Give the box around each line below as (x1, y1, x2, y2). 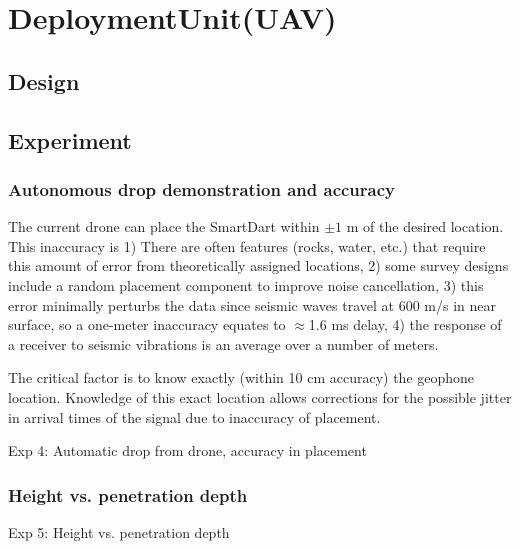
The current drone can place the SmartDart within (8, 216, 320, 237)
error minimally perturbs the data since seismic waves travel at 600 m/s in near (8, 294, 496, 315)
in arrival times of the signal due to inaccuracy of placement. (8, 406, 381, 427)
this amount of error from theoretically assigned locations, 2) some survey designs (8, 255, 509, 276)
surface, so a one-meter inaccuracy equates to (8, 314, 286, 335)
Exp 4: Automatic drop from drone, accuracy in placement (8, 440, 367, 461)
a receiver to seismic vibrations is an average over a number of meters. (8, 333, 439, 354)
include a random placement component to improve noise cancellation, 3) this (8, 274, 484, 295)
